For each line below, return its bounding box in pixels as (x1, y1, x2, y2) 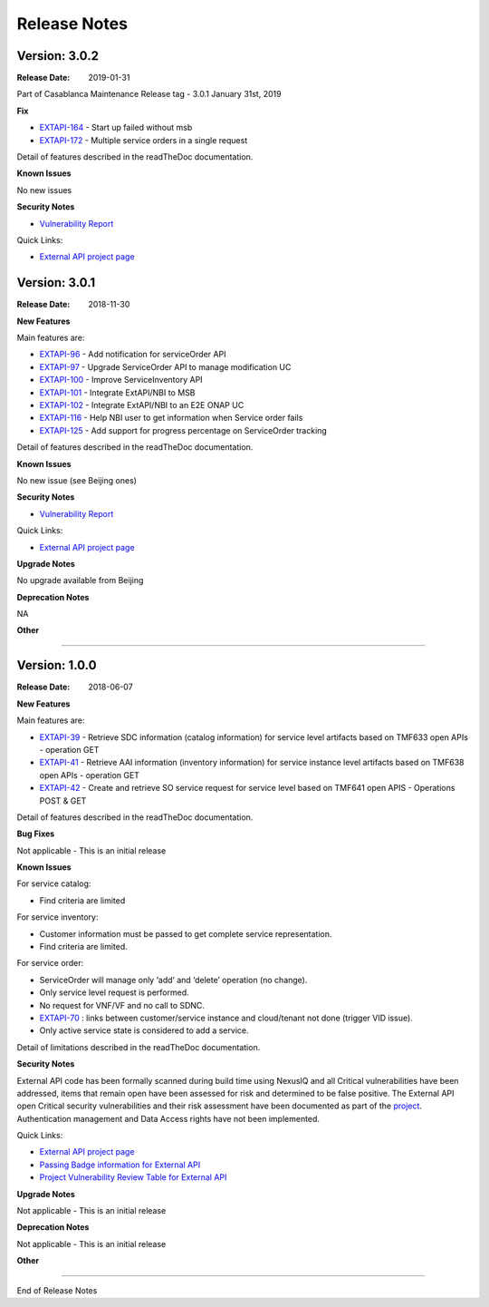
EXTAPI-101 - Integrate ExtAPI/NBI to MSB (39, 386, 196, 398)
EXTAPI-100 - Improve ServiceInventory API (39, 375, 203, 385)
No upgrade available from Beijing (16, 575, 144, 586)
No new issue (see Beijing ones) (16, 474, 138, 485)
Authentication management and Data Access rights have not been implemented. (16, 1113, 321, 1124)
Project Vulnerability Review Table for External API (39, 1172, 227, 1183)
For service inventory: (16, 912, 99, 922)
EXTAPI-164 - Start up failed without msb (39, 122, 193, 133)
